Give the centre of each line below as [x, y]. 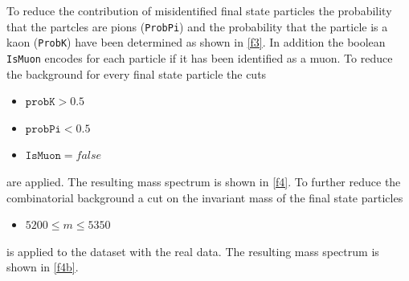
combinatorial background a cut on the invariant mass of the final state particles [205, 197]
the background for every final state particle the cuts [137, 73]
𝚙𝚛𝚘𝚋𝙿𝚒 [43, 129]
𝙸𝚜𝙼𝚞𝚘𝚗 [43, 156]
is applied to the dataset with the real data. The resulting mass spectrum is [193, 251]
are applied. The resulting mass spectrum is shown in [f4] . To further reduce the [204, 181]
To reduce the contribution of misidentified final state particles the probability [199, 10]
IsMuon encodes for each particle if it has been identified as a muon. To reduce [200, 57]
